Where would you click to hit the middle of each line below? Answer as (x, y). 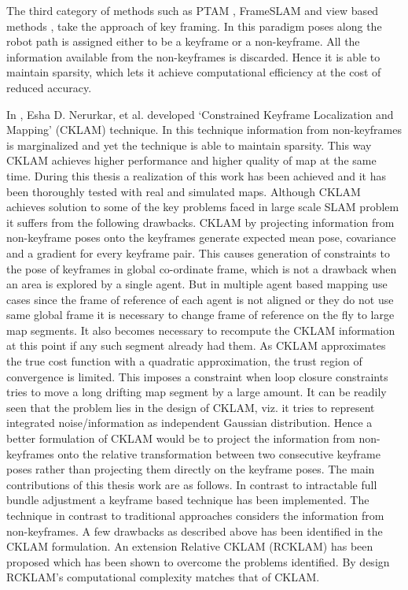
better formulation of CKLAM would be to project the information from (181, 438)
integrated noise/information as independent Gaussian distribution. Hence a (189, 423)
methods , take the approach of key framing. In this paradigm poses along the (194, 26)
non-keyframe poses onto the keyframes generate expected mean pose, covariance (201, 237)
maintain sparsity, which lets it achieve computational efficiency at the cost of (194, 72)
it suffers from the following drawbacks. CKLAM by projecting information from (200, 222)
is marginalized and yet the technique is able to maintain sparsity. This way (189, 145)
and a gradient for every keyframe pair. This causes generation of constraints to (198, 252)
